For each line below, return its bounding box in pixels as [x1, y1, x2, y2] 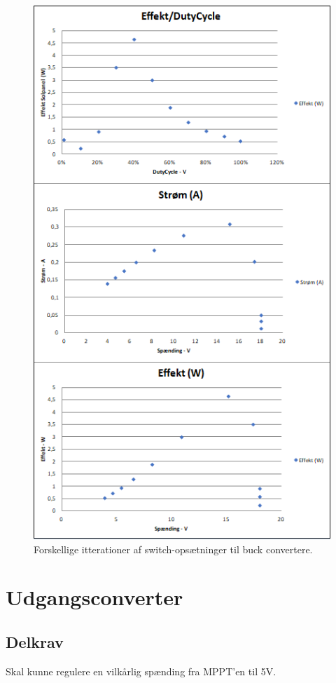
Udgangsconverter [6, 583, 183, 611]
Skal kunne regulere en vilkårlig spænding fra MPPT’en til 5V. [6, 663, 276, 678]
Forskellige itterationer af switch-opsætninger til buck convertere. [34, 541, 313, 556]
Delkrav [6, 631, 64, 653]
